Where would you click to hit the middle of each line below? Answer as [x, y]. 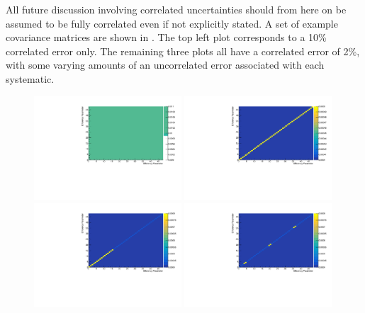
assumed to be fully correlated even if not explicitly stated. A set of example [172, 23]
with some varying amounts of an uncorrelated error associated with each [165, 65]
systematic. [30, 78]
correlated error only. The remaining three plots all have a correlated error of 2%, [183, 51]
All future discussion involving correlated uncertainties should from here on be [176, 9]
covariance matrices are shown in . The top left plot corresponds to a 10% [166, 37]
